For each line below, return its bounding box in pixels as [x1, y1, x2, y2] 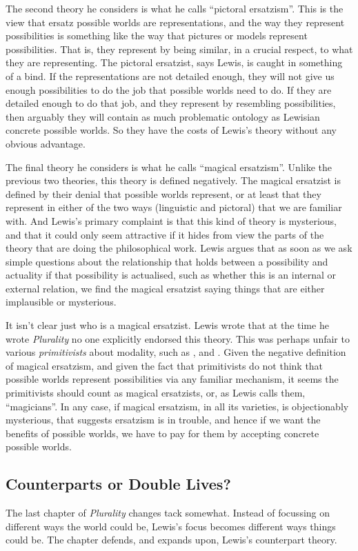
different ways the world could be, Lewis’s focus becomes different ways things [6, 519, 336, 533]
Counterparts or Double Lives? [6, 473, 231, 494]
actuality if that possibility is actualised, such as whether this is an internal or [6, 268, 337, 282]
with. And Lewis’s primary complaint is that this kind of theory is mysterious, [6, 213, 337, 228]
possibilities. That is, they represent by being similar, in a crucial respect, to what [6, 41, 353, 56]
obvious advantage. [6, 136, 86, 150]
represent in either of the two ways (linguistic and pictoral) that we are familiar [6, 200, 342, 214]
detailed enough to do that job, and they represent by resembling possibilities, [6, 96, 336, 110]
